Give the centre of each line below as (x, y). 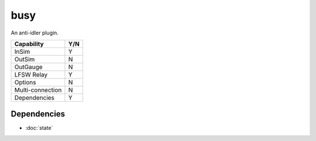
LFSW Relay (31, 74)
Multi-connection (38, 90)
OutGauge (29, 67)
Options (25, 82)
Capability (29, 44)
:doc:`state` (39, 128)
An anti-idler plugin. (35, 33)
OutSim (25, 59)
